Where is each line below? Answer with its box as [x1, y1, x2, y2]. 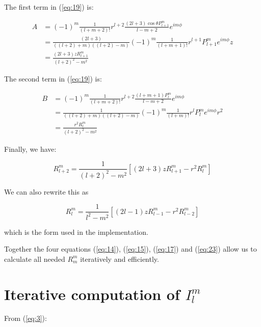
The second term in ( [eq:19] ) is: [4, 73, 102, 84]
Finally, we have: [4, 143, 57, 154]
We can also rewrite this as [4, 186, 89, 197]
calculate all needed [4, 253, 65, 264]
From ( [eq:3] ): [4, 313, 47, 323]
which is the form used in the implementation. [4, 226, 148, 237]
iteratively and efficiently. [80, 253, 159, 264]
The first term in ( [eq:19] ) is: [4, 2, 94, 12]
